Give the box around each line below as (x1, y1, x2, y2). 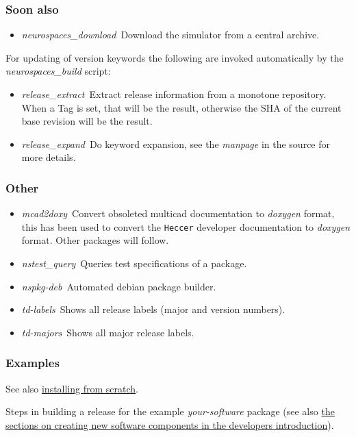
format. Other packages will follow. (21, 233, 169, 247)
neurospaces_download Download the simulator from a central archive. (21, 27, 320, 42)
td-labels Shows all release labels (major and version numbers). (21, 302, 285, 316)
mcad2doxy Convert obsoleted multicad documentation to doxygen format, (21, 206, 335, 221)
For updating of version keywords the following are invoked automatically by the (5, 50, 344, 64)
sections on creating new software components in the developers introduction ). (5, 417, 334, 432)
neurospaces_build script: (5, 64, 111, 78)
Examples (5, 354, 60, 371)
